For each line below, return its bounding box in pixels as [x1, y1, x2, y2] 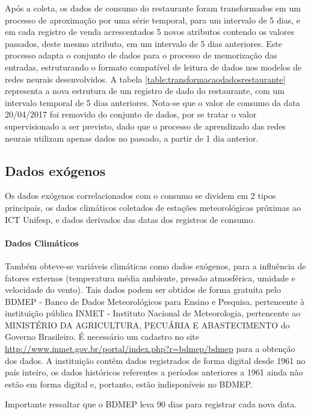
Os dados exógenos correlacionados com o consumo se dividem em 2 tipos [5, 189, 276, 202]
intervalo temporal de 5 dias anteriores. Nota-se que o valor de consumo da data [5, 96, 300, 108]
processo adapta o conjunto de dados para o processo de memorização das [5, 49, 277, 61]
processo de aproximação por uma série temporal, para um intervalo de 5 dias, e [5, 13, 300, 26]
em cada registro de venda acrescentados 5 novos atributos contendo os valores [5, 25, 295, 38]
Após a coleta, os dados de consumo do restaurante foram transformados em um [5, 2, 301, 14]
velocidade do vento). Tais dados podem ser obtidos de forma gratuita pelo [5, 283, 281, 296]
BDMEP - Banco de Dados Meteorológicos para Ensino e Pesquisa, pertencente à [5, 295, 305, 307]
